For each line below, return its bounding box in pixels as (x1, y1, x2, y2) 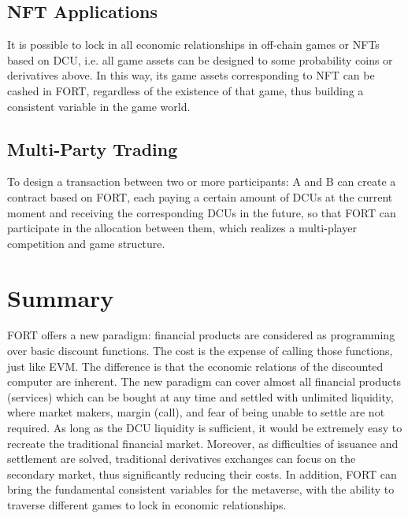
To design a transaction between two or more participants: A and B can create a (7, 173, 396, 190)
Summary (7, 281, 114, 313)
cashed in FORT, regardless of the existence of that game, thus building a (7, 82, 364, 98)
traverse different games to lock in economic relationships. (7, 497, 287, 512)
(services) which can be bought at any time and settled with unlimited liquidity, (7, 388, 394, 405)
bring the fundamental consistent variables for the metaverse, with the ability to (7, 481, 395, 498)
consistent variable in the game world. (7, 98, 191, 114)
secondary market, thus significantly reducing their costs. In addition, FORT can (7, 465, 397, 482)
